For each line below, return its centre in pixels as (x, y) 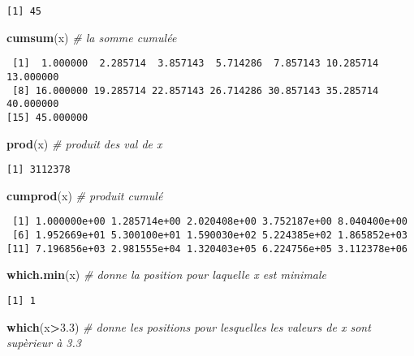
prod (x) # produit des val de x (84, 143)
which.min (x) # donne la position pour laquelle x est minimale (167, 275)
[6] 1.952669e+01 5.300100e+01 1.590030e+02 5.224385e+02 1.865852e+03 (210, 236)
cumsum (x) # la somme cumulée (92, 37)
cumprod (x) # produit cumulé (85, 195)
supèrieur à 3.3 (44, 343)
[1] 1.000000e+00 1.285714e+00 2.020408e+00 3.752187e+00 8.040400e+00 (210, 222)
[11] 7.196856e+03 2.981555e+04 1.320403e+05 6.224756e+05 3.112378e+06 (207, 249)
